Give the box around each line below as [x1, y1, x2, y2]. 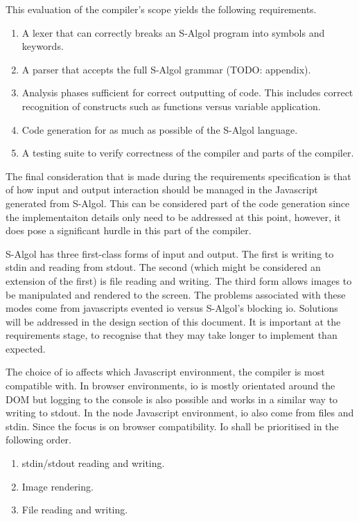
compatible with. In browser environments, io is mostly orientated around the [6, 378, 335, 393]
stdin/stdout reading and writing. [21, 456, 165, 470]
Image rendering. [21, 479, 94, 493]
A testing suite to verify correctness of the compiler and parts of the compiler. [21, 145, 354, 160]
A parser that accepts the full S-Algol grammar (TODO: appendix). [21, 62, 311, 76]
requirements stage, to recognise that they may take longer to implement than [6, 328, 338, 342]
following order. [6, 432, 71, 447]
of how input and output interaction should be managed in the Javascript [6, 182, 318, 197]
